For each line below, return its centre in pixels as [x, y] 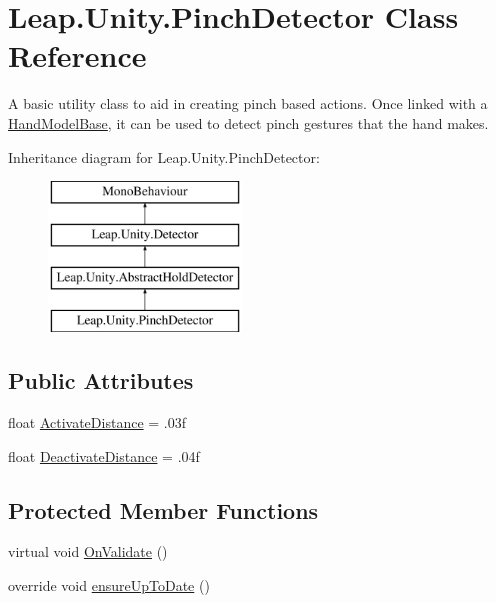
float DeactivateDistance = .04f [104, 455]
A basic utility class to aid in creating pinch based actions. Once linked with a [248, 103]
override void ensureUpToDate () [109, 585]
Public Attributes [101, 380]
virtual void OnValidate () [88, 551]
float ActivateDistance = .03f [97, 422]
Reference [77, 55]
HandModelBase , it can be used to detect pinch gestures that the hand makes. [248, 122]
